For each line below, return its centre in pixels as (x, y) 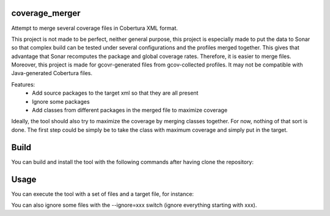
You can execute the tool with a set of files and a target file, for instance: (103, 194)
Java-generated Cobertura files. (52, 73)
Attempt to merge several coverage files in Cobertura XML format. (95, 28)
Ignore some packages (61, 101)
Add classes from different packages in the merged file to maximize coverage (130, 110)
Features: (23, 84)
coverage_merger (46, 13)
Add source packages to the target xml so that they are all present (115, 93)
